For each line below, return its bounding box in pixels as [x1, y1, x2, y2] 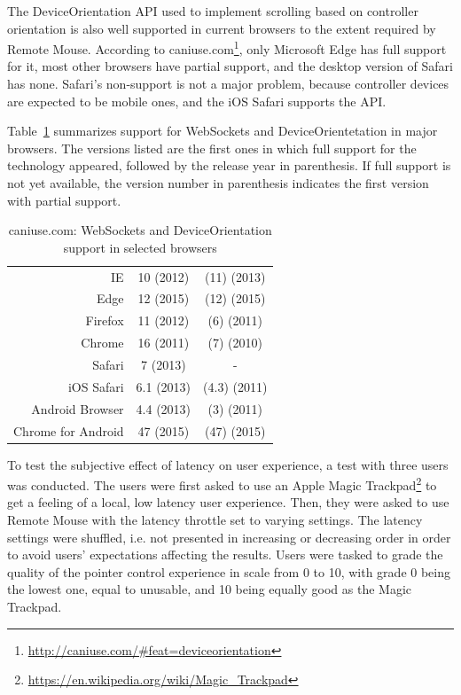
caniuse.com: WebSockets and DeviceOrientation [8, 221, 272, 239]
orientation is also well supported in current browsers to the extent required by [7, 19, 436, 37]
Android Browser [31, 399, 124, 418]
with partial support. [7, 191, 121, 209]
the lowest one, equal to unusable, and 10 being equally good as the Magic [7, 580, 412, 598]
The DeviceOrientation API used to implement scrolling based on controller [7, 2, 418, 20]
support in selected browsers [63, 238, 217, 256]
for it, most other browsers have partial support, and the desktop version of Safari [7, 57, 453, 75]
